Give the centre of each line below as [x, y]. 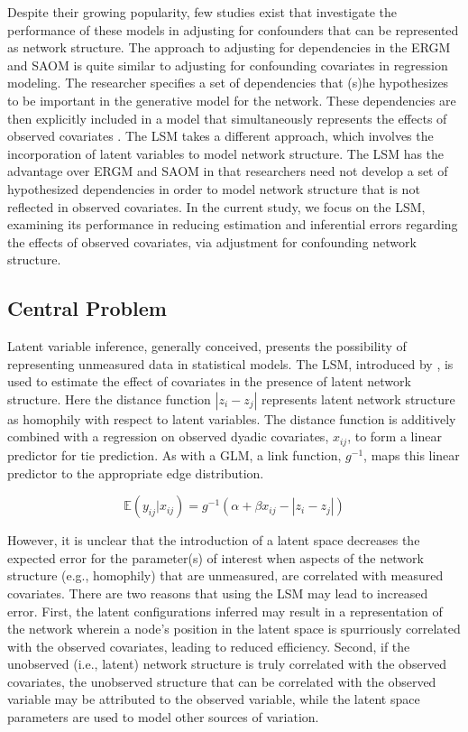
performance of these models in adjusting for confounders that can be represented [233, 29]
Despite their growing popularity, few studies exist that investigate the [202, 12]
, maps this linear [412, 454]
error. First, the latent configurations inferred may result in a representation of [225, 611]
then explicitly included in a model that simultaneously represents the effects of [227, 118]
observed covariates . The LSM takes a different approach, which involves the [220, 136]
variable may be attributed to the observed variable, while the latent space [214, 699]
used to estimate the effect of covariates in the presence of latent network [209, 381]
